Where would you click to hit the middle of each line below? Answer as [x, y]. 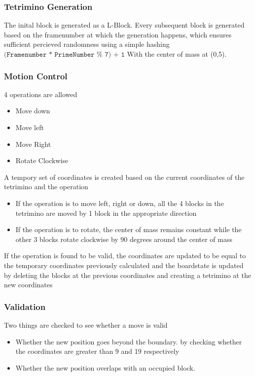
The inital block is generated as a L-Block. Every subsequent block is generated [124, 25]
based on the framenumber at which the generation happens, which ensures [118, 34]
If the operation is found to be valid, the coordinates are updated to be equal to [125, 256]
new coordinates [28, 285]
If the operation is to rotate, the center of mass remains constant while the [128, 229]
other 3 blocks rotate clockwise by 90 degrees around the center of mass [124, 239]
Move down [33, 111]
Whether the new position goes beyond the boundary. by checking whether [129, 341]
